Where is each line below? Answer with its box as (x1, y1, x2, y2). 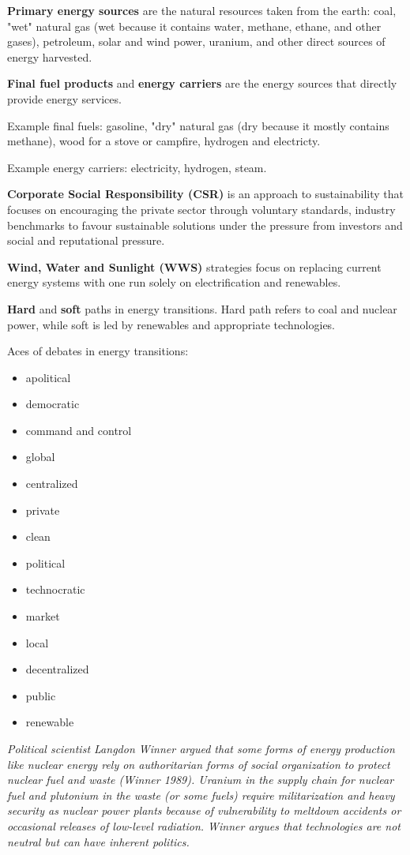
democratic (25, 396, 80, 412)
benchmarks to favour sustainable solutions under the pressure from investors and (7, 216, 403, 233)
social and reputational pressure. (7, 232, 165, 249)
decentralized (25, 661, 89, 677)
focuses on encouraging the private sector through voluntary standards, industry (7, 201, 396, 217)
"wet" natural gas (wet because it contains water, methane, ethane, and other (7, 17, 382, 34)
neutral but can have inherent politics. (7, 833, 190, 849)
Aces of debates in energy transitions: (7, 343, 189, 359)
